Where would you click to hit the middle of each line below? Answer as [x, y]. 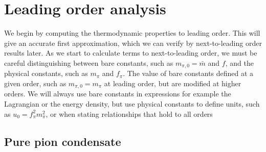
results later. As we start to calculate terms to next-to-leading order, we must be [131, 53]
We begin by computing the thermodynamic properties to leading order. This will [132, 33]
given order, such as [35, 83]
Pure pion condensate [63, 141]
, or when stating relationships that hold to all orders [129, 113]
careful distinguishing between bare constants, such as [89, 62]
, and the [239, 62]
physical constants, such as [46, 73]
